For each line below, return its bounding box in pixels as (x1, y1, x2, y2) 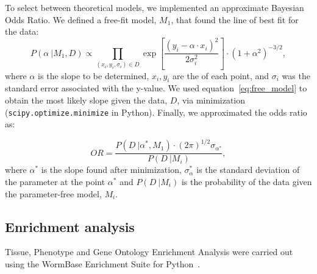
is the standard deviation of (196, 163, 300, 176)
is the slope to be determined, (38, 69, 149, 82)
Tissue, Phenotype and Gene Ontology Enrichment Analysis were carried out (5, 245, 293, 258)
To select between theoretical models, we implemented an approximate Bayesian (5, 1, 304, 13)
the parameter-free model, (5, 187, 102, 200)
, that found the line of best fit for (171, 13, 299, 26)
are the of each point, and (173, 69, 269, 82)
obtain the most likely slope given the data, (5, 94, 168, 107)
